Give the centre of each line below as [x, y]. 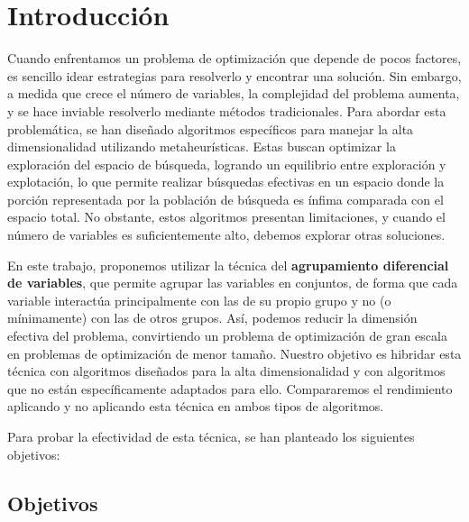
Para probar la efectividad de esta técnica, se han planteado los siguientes [211, 436]
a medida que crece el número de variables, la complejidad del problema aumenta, [234, 93]
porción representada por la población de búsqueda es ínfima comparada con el [225, 199]
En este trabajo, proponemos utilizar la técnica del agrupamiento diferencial [228, 265]
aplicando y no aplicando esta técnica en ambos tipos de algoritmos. [196, 406]
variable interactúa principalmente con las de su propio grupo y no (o [199, 300]
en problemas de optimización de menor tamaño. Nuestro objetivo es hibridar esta [234, 353]
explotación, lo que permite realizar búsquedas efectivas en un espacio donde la [226, 182]
